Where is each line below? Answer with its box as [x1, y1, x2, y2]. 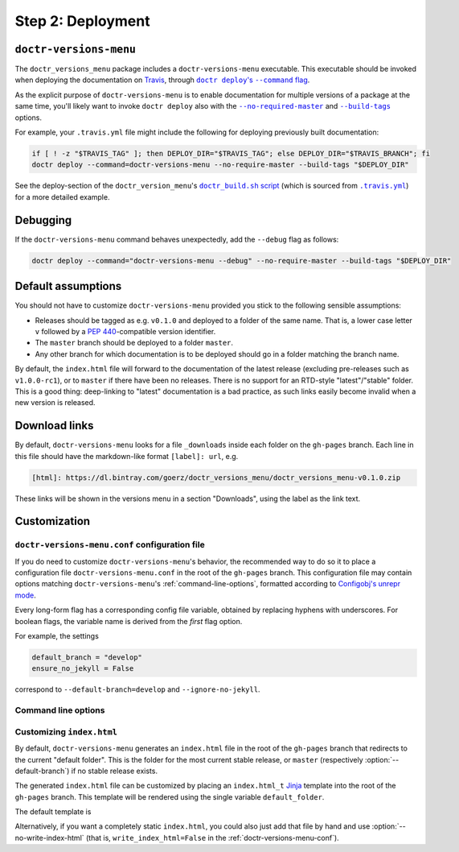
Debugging [14, 213, 72, 227]
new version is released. [14, 398, 96, 407]
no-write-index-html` [14, 833, 84, 842]
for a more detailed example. [14, 192, 110, 201]
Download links [14, 419, 94, 432]
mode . [14, 590, 36, 600]
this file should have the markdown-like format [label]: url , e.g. [14, 451, 239, 461]
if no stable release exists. [71, 766, 158, 775]
